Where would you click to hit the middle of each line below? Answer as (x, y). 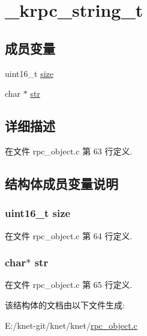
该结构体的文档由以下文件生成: (65, 304)
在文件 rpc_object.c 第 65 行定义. (69, 285)
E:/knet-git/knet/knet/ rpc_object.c (71, 325)
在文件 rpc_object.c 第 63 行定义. (69, 151)
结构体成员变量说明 (61, 183)
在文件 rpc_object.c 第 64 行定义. (69, 235)
